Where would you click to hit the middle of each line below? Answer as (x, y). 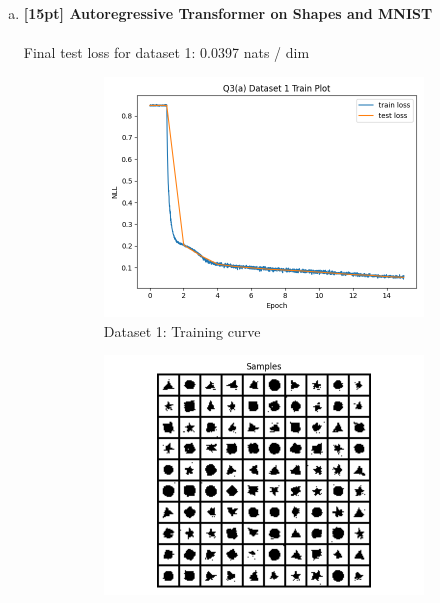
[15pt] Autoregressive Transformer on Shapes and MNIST (228, 13)
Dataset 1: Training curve (182, 330)
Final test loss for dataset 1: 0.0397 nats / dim (166, 52)
